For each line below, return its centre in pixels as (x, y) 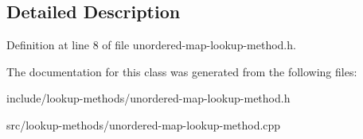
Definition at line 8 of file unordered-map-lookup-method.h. (151, 45)
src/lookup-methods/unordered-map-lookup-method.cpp (144, 124)
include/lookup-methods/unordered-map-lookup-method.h (148, 98)
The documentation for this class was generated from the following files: (182, 71)
